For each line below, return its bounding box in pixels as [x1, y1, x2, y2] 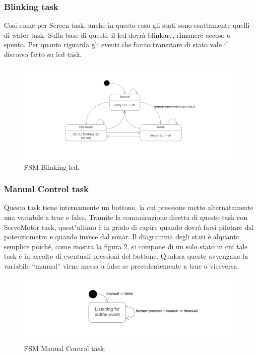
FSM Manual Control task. [24, 343, 106, 354]
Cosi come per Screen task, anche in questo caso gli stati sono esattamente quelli [4, 20, 250, 30]
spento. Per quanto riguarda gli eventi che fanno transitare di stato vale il [4, 39, 228, 50]
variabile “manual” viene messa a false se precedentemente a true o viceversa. [4, 260, 239, 271]
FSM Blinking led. [24, 161, 80, 172]
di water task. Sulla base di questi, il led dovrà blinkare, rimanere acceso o [4, 29, 231, 40]
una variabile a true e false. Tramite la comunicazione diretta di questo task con [4, 212, 248, 222]
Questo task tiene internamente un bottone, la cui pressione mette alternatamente [4, 202, 254, 213]
